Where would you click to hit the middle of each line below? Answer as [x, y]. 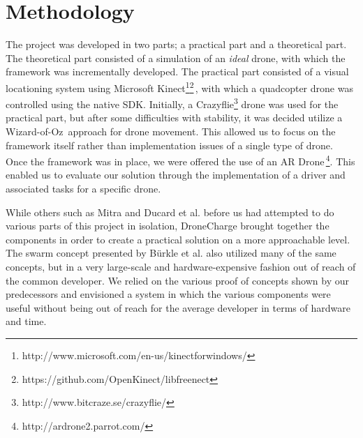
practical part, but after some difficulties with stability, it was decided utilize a [174, 118]
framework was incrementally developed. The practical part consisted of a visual [177, 71]
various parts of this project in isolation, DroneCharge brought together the [168, 226]
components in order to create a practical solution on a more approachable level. [178, 239]
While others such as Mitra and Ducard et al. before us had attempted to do [170, 212]
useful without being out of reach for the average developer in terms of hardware [178, 307]
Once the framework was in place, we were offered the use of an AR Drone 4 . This [180, 160]
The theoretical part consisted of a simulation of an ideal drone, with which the [176, 58]
